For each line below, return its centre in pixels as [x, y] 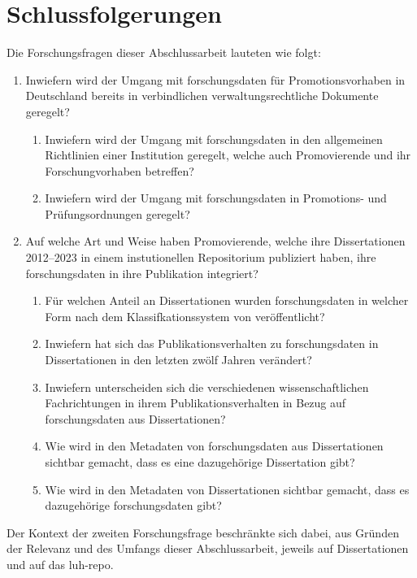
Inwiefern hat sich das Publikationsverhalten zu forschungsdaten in [212, 343]
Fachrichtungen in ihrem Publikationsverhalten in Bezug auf [195, 403]
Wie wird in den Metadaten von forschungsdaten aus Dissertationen [214, 446]
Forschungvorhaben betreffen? [119, 170]
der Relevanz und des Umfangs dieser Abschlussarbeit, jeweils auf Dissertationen [208, 548]
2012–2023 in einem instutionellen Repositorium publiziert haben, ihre [201, 257]
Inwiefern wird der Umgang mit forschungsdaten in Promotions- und [216, 198]
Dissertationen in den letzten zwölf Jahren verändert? [178, 360]
